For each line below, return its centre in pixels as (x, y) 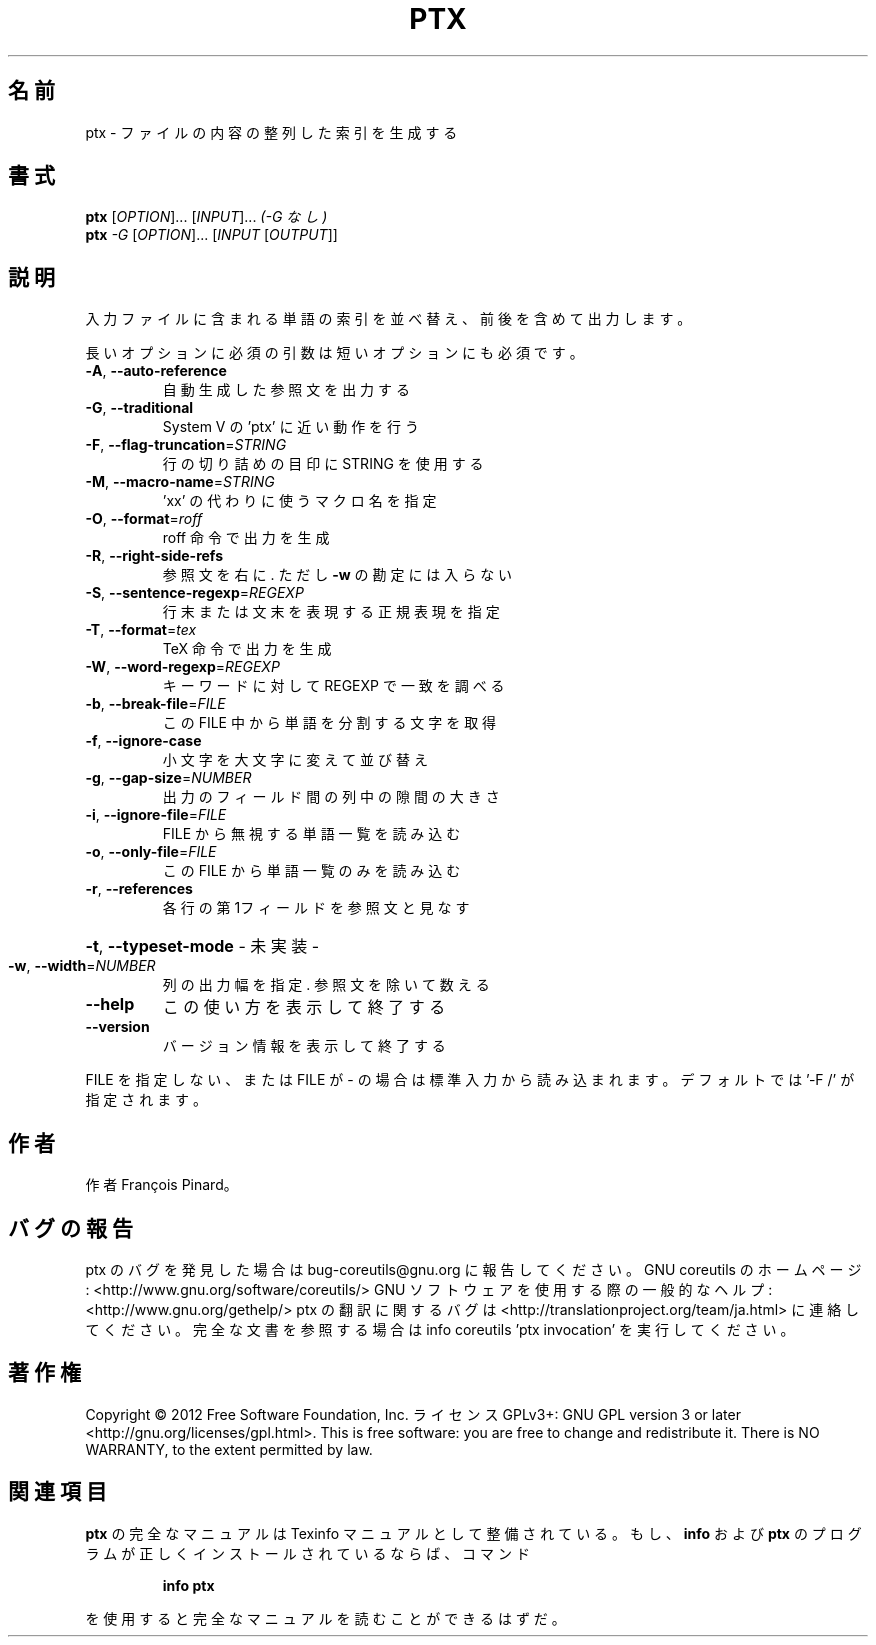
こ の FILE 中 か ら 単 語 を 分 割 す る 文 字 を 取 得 (329, 723)
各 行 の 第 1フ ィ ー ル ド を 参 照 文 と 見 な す (316, 908)
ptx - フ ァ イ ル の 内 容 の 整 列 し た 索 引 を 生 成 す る (271, 132)
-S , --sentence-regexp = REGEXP (194, 593)
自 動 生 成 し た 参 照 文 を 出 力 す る (286, 390)
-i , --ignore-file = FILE (156, 815)
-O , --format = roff (144, 519)
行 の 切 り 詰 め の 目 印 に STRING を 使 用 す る (323, 464)
